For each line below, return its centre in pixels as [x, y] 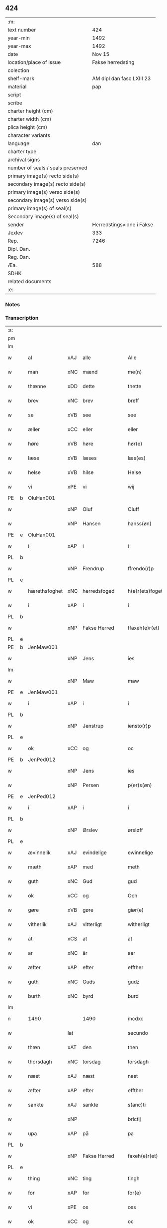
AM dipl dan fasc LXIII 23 [122, 78]
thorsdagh [40, 1062]
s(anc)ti [137, 1105]
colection [19, 70]
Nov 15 [101, 54]
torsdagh [138, 1062]
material [17, 86]
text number [22, 29]
